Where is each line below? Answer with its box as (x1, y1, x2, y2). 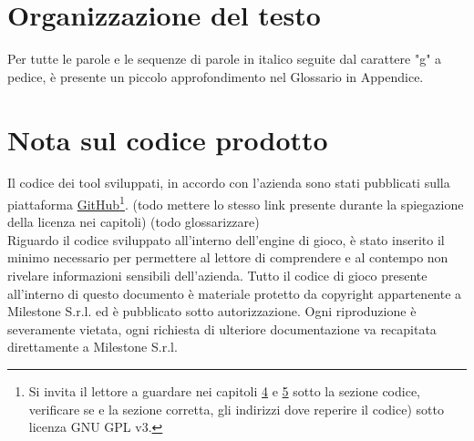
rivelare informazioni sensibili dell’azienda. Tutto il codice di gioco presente (7, 266, 428, 285)
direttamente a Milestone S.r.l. (7, 337, 178, 356)
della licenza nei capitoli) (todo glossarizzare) (7, 212, 260, 231)
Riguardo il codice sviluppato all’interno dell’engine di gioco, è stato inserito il (7, 230, 445, 249)
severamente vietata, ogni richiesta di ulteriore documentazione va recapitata (7, 319, 437, 338)
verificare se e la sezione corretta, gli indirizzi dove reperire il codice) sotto (28, 399, 444, 418)
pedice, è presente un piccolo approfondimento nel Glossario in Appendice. (7, 67, 424, 86)
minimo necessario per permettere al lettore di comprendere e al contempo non (7, 248, 448, 267)
